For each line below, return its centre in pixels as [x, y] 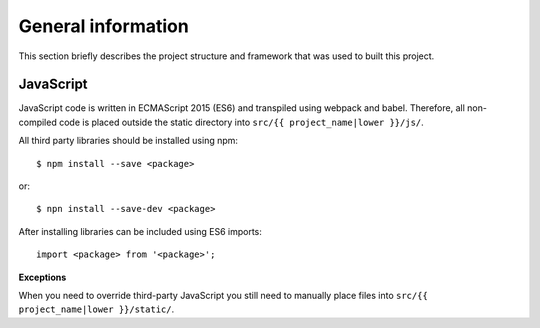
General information [103, 26]
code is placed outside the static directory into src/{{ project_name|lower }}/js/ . [241, 122]
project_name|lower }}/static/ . [96, 309]
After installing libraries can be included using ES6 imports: [140, 231]
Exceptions [42, 277]
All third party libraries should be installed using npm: [128, 141]
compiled [37, 122]
